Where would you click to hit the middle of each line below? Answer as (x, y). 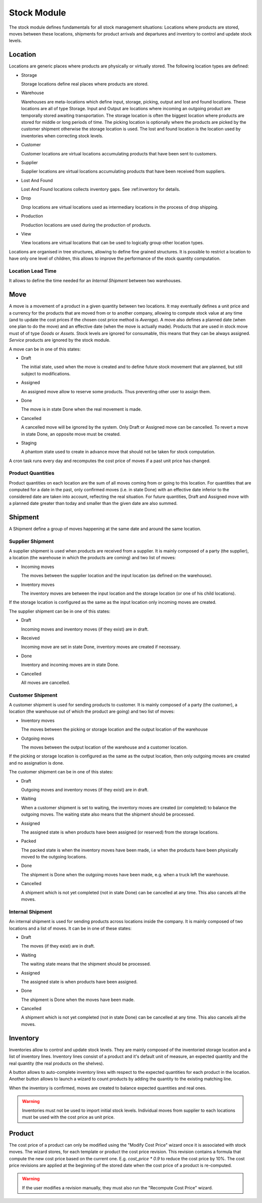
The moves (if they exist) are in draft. (58, 946)
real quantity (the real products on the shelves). (57, 1063)
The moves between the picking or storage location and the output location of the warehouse (115, 729)
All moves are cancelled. (46, 683)
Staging (29, 443)
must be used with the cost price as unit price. (68, 1117)
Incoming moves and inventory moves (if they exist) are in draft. (85, 629)
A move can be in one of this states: (45, 349)
